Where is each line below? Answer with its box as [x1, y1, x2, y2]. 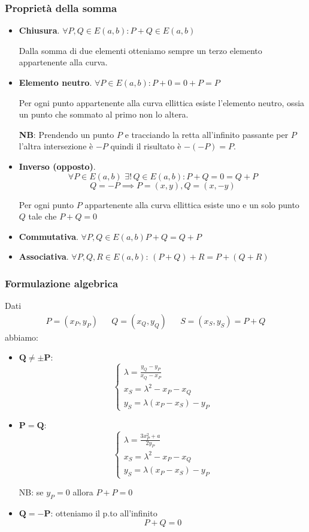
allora [72, 486, 93, 498]
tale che [28, 210, 57, 223]
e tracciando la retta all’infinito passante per [125, 128, 289, 140]
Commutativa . [19, 230, 78, 242]
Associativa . [19, 250, 69, 263]
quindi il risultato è [110, 140, 181, 152]
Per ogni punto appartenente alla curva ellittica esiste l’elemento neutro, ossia [19, 96, 305, 109]
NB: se [19, 486, 44, 498]
